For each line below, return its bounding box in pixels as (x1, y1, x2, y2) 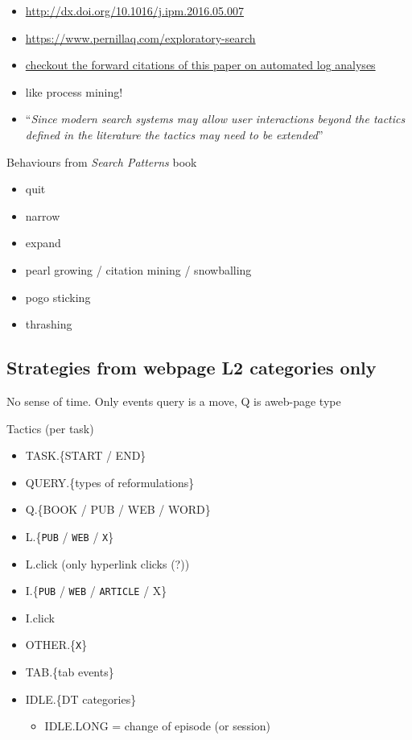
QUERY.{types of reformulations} (25, 473, 195, 490)
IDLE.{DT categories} (25, 690, 137, 707)
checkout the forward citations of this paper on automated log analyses (25, 56, 376, 73)
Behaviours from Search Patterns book (6, 153, 197, 170)
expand (25, 234, 61, 251)
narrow (25, 207, 60, 224)
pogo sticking (25, 288, 91, 305)
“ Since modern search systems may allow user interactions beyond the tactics (25, 110, 406, 127)
